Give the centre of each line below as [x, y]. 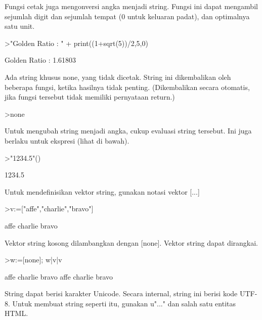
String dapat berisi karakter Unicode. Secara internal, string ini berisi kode [121, 293]
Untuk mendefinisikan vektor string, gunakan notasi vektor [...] [102, 191]
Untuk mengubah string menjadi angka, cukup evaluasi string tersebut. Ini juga [128, 131]
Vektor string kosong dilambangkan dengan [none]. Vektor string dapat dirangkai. [132, 242]
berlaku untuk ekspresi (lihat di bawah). [67, 140]
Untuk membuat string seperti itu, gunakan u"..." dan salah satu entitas [124, 303]
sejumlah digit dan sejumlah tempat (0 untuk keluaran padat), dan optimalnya [127, 16]
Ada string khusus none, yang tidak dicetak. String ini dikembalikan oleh [118, 77]
